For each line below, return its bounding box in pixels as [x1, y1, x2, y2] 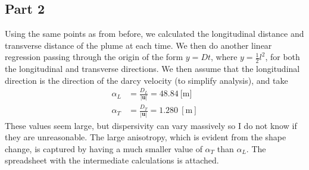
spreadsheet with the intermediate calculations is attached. [5, 154, 219, 166]
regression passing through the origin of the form [5, 51, 183, 63]
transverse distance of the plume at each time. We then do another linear [5, 39, 272, 51]
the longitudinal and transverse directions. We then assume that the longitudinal [5, 62, 300, 75]
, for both [265, 51, 300, 63]
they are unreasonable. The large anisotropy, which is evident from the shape [5, 131, 286, 143]
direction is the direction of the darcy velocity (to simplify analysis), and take [5, 74, 288, 86]
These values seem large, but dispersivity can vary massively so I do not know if [5, 119, 297, 131]
